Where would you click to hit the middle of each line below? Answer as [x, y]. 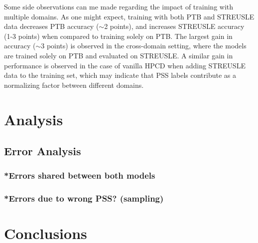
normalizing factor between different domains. [74, 85]
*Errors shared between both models [80, 175]
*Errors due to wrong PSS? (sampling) [84, 198]
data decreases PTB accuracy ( [52, 26]
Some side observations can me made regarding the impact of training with [119, 6]
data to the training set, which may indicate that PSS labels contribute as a [120, 75]
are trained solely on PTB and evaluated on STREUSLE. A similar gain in [119, 55]
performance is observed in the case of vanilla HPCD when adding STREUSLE [125, 65]
